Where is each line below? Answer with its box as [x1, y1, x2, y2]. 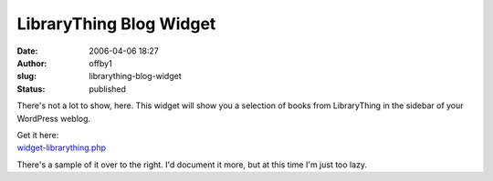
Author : [16, 57, 47, 68]
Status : [16, 83, 46, 95]
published [89, 83, 127, 95]
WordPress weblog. [16, 113, 91, 124]
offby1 [89, 57, 113, 68]
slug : [16, 71, 37, 82]
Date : [16, 45, 38, 56]
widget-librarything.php [16, 142, 107, 154]
